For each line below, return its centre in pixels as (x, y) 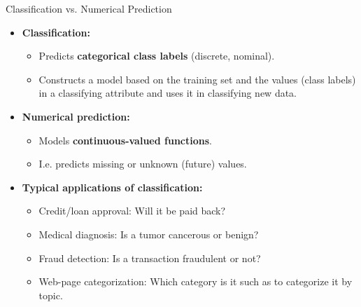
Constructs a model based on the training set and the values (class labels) (197, 79)
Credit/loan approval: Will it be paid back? (132, 211)
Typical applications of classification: (112, 187)
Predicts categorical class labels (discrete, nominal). (157, 56)
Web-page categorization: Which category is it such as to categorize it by (196, 281)
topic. (51, 295)
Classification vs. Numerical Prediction (89, 8)
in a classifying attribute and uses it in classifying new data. (168, 93)
